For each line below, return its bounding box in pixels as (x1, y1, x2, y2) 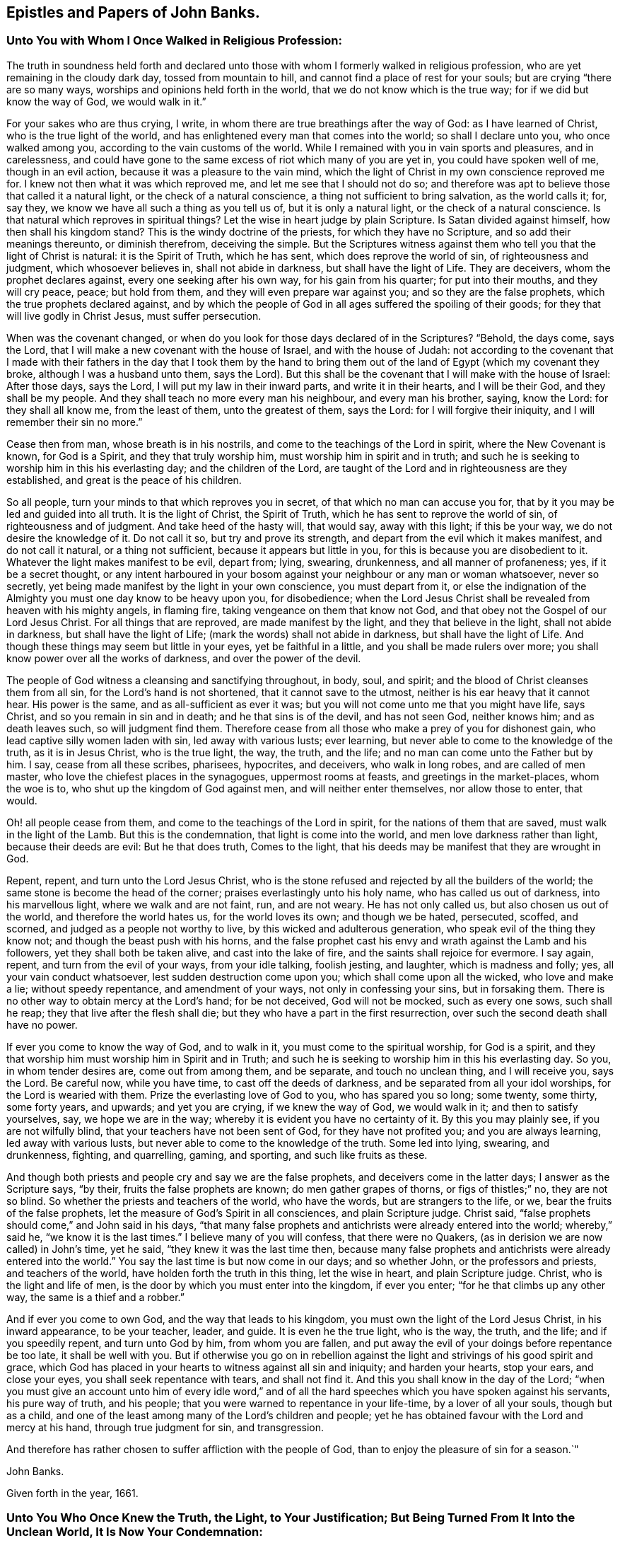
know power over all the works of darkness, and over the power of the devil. (6, 652, 361, 664)
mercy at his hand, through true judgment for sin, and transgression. (6, 1421, 324, 1433)
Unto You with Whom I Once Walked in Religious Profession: (6, 33, 343, 48)
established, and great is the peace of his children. (6, 473, 242, 486)
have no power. (6, 1018, 78, 1031)
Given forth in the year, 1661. (6, 1486, 139, 1499)
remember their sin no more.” (6, 415, 143, 428)
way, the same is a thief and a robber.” (6, 1290, 185, 1303)
